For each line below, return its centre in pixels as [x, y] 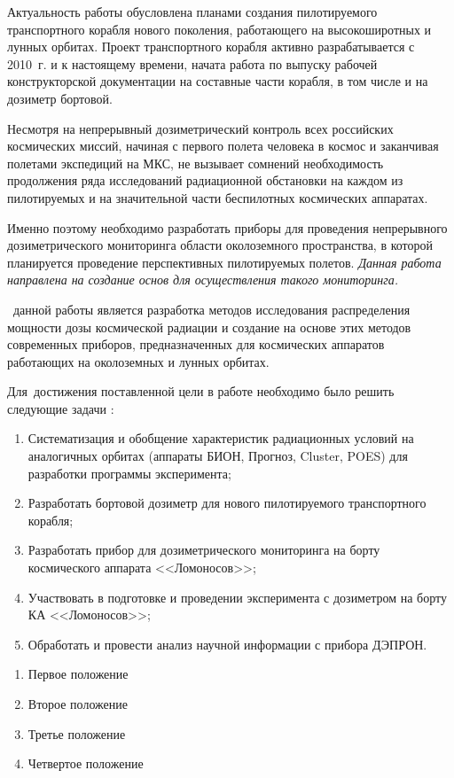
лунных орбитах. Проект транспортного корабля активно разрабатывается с [211, 47]
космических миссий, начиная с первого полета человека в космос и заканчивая [223, 146]
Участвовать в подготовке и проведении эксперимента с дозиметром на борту [237, 597]
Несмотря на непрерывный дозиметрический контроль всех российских [200, 128]
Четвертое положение [86, 763]
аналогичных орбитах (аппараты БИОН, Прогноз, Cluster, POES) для [218, 456]
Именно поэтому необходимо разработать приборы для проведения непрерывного [227, 227]
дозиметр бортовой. [60, 98]
